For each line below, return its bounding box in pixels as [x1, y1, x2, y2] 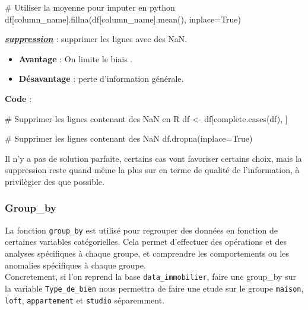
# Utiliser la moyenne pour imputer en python [5, 1, 175, 13]
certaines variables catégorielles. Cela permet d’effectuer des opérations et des [5, 235, 287, 248]
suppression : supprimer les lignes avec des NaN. [5, 33, 188, 45]
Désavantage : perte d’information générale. [18, 72, 184, 85]
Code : [5, 92, 32, 104]
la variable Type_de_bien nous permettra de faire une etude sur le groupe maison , [5, 282, 304, 294]
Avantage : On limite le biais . [18, 52, 133, 65]
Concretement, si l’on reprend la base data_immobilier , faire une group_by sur [5, 270, 296, 283]
